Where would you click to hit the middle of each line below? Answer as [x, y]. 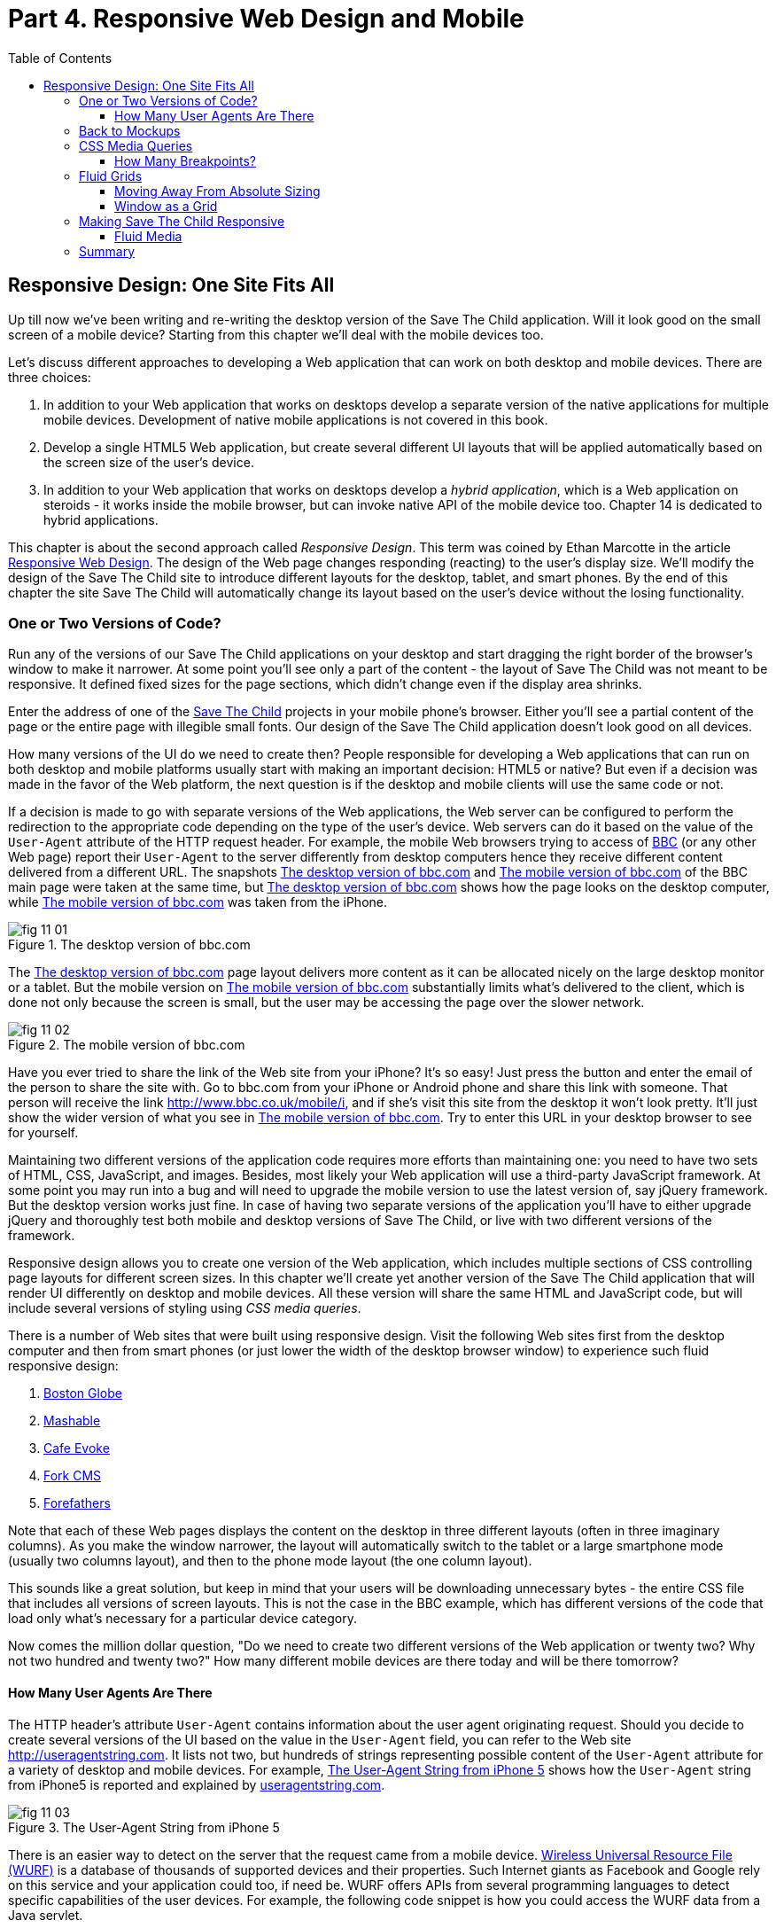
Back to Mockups [130, 130]
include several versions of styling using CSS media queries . [185, 1308]
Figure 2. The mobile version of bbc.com [127, 1045]
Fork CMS [73, 1476]
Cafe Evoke [77, 1448]
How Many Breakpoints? [185, 160]
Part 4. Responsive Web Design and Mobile [266, 19]
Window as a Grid [166, 206]
